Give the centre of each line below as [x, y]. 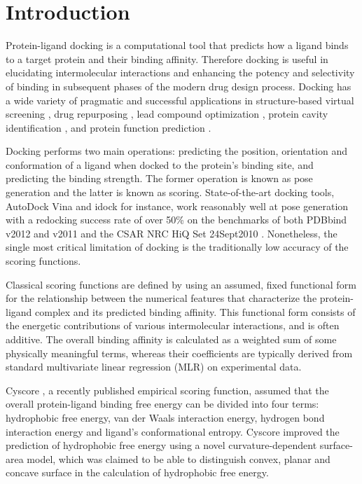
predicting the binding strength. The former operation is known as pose [159, 178]
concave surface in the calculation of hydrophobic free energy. [137, 472]
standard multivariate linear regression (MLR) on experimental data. [154, 367]
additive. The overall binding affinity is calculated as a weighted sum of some [171, 339]
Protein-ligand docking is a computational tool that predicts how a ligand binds [177, 45]
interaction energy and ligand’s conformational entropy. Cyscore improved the [173, 431]
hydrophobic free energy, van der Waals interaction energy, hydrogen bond [165, 417]
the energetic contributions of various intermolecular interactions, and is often [173, 325]
